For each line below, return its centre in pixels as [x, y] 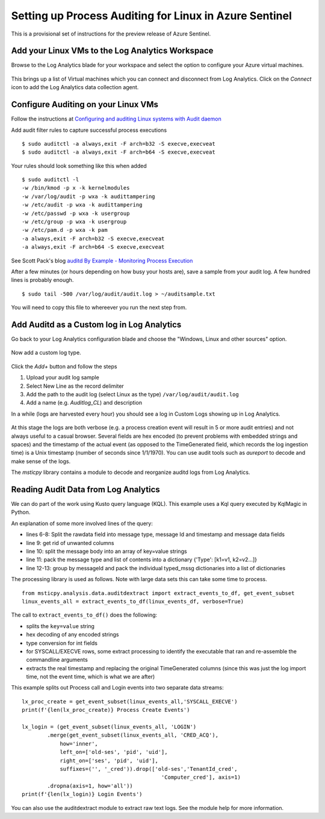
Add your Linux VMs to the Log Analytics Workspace [112, 51]
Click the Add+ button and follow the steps [64, 366]
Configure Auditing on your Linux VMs [85, 104]
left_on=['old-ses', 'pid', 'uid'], [114, 752]
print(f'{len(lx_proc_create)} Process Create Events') [106, 710]
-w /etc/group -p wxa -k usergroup [74, 222]
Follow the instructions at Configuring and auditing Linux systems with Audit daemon [116, 119]
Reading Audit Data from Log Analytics [86, 489]
